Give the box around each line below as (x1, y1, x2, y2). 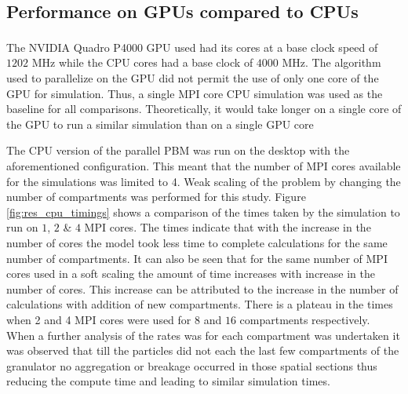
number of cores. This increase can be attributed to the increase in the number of (6, 280, 399, 297)
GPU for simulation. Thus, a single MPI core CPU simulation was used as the (6, 85, 383, 101)
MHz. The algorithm (282, 54, 381, 71)
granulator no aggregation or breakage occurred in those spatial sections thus (6, 357, 377, 374)
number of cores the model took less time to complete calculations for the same (6, 234, 388, 250)
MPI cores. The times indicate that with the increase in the (84, 219, 371, 235)
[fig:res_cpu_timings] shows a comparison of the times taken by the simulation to (6, 203, 400, 220)
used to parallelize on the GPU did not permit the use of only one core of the (6, 70, 379, 86)
